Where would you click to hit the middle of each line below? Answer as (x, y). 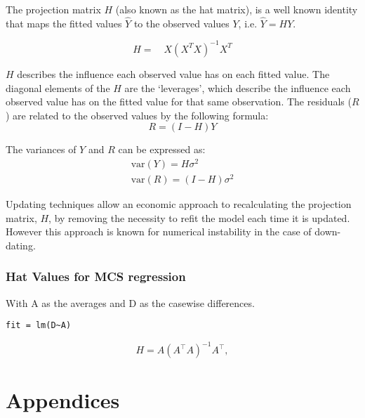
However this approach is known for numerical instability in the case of (159, 231)
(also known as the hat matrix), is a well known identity (237, 9)
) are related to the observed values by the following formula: (137, 115)
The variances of (41, 149)
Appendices (63, 399)
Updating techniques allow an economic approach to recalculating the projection (179, 204)
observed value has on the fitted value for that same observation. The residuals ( (179, 102)
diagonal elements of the (58, 87)
